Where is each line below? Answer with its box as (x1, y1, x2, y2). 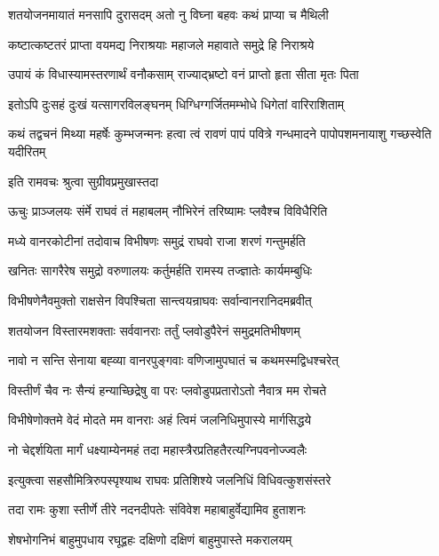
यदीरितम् (8, 141, 46, 160)
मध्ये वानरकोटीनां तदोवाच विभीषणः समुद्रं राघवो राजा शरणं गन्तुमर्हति (8, 231, 306, 250)
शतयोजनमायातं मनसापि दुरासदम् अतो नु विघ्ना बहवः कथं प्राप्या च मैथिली (8, 5, 329, 23)
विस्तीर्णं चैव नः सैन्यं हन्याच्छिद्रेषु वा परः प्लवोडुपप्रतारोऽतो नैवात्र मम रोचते (8, 380, 327, 399)
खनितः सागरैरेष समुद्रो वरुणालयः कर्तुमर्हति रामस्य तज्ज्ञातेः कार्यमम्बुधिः (8, 261, 313, 280)
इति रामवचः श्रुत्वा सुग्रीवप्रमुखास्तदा (8, 171, 159, 190)
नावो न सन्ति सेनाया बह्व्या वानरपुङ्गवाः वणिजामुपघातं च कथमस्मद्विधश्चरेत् (8, 351, 339, 369)
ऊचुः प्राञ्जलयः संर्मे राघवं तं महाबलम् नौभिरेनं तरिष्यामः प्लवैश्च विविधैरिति (8, 202, 328, 220)
